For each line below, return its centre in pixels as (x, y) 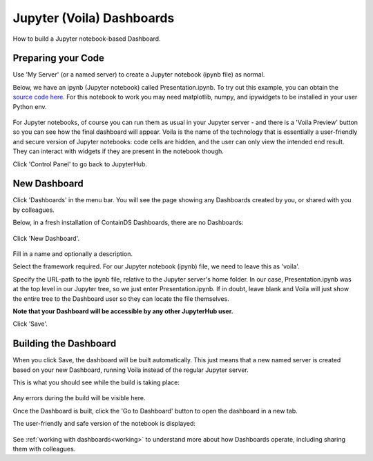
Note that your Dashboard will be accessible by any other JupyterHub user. (123, 311)
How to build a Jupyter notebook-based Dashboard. (87, 39)
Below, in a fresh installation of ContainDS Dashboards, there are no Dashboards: (128, 223)
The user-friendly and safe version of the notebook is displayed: (104, 424)
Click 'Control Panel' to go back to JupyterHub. (80, 164)
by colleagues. (34, 210)
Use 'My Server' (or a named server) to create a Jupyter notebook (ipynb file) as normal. (139, 75)
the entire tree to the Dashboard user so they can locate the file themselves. (121, 298)
